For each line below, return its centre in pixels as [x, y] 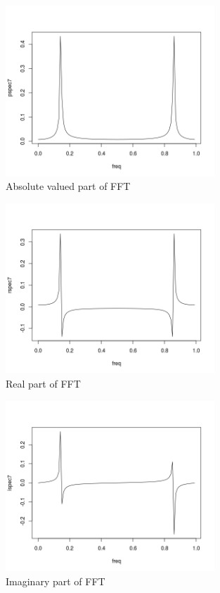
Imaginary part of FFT [56, 581]
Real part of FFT [43, 383]
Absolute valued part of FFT [68, 186]
